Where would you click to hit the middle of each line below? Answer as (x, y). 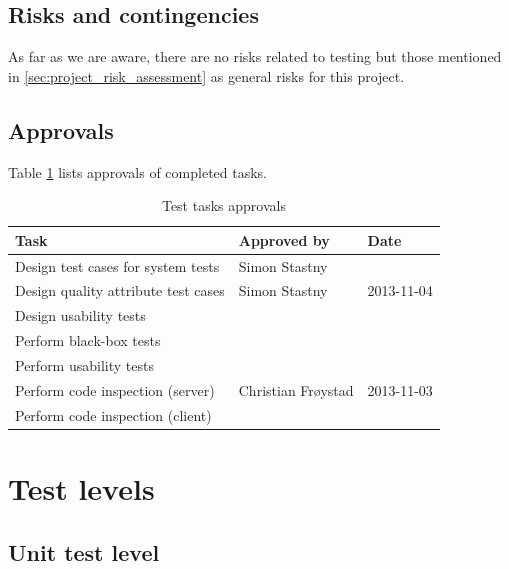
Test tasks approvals (223, 205)
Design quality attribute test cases (120, 290)
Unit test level (84, 551)
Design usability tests (80, 315)
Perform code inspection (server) (115, 389)
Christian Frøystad (296, 389)
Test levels (81, 487)
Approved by (284, 239)
